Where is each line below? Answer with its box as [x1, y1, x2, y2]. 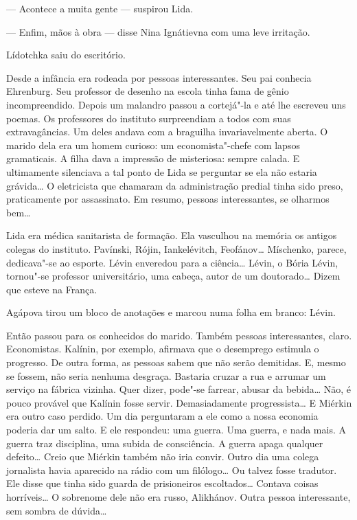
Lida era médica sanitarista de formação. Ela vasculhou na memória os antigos [6, 228, 337, 242]
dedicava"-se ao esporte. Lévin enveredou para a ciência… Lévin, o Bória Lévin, [6, 255, 338, 269]
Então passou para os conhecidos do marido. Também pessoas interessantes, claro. [6, 328, 352, 342]
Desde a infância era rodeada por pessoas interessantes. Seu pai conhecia [6, 70, 312, 84]
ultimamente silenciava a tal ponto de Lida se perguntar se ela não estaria [6, 164, 317, 179]
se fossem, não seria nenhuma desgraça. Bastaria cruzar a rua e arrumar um [6, 368, 326, 383]
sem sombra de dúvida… [6, 503, 107, 517]
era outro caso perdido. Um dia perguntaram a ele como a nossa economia [6, 409, 319, 423]
